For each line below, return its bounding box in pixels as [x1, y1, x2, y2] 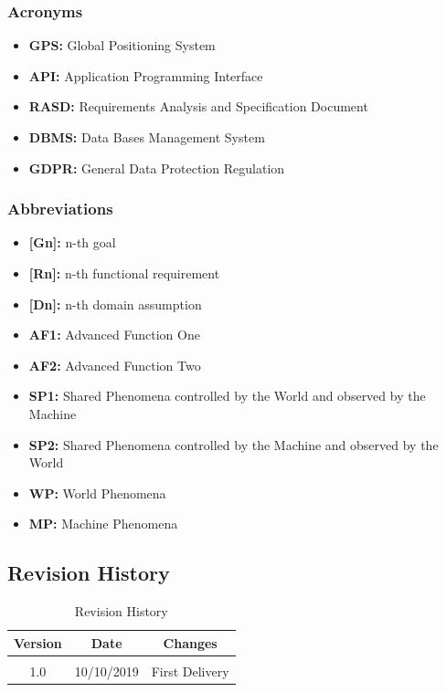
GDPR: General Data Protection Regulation [28, 158, 285, 177]
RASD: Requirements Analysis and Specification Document [28, 97, 368, 116]
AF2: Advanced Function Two [28, 355, 201, 374]
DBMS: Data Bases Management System [28, 128, 265, 146]
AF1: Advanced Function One [28, 325, 200, 344]
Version [14, 633, 62, 652]
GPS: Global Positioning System [28, 36, 216, 55]
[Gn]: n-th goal [28, 233, 116, 252]
